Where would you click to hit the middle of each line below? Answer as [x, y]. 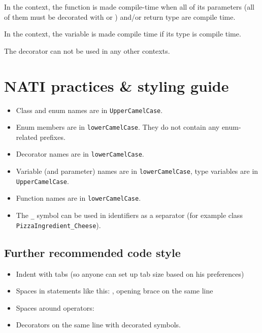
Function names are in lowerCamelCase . [78, 198]
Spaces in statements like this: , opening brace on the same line [114, 291]
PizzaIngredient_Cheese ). [58, 225]
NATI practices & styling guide [117, 85]
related [27, 137]
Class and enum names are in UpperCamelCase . [89, 110]
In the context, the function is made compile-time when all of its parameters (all [129, 7]
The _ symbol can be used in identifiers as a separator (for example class [129, 215]
